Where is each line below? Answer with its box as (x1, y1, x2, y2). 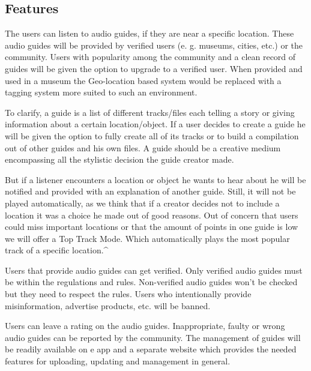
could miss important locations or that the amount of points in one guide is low (5, 220, 298, 233)
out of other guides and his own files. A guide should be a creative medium (5, 141, 281, 154)
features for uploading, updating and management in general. (5, 355, 231, 367)
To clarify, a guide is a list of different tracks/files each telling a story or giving (5, 106, 295, 118)
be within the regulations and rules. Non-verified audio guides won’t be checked (5, 276, 298, 288)
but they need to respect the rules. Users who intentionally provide (5, 288, 252, 300)
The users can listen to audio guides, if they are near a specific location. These (5, 27, 294, 40)
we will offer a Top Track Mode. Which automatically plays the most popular (5, 232, 290, 244)
